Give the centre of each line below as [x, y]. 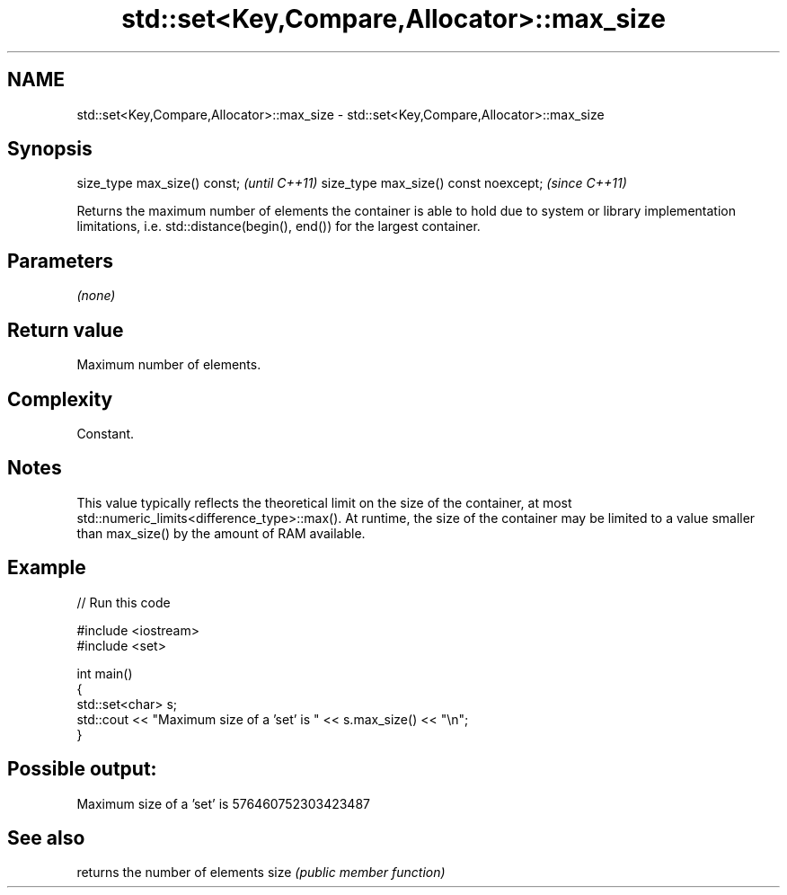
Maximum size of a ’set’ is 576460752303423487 [223, 803]
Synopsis [50, 149]
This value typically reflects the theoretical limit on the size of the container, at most [324, 502]
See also [46, 837]
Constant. [106, 433]
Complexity [60, 399]
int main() [105, 673]
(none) [96, 296]
